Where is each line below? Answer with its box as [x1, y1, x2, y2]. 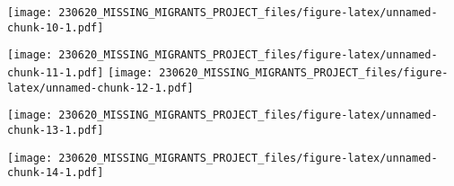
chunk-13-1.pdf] [7, 123, 104, 137]
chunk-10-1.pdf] [7, 21, 104, 34]
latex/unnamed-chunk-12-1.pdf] [7, 81, 194, 94]
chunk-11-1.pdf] [7, 66, 104, 79]
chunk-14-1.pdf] [7, 166, 104, 180]
